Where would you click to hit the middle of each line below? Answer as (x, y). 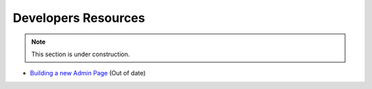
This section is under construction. (81, 54)
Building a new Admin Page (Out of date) (88, 73)
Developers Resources (79, 18)
